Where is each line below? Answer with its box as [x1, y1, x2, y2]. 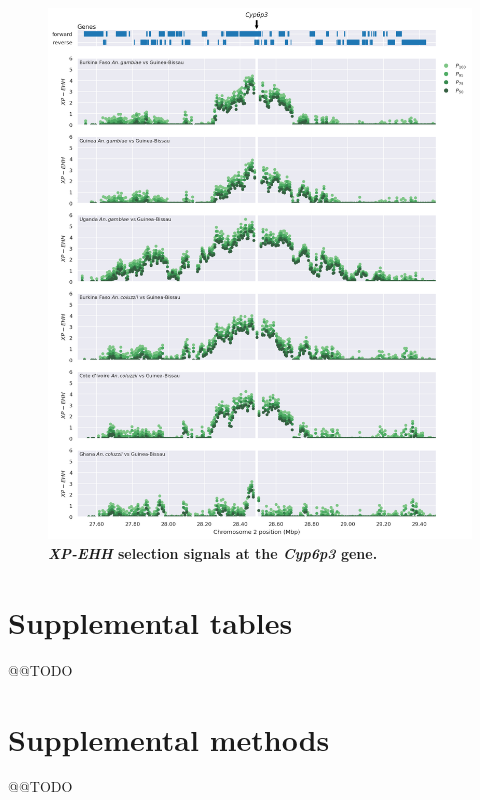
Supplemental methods [8, 718, 330, 759]
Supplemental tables [8, 601, 293, 642]
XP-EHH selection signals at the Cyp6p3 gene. [48, 543, 378, 564]
